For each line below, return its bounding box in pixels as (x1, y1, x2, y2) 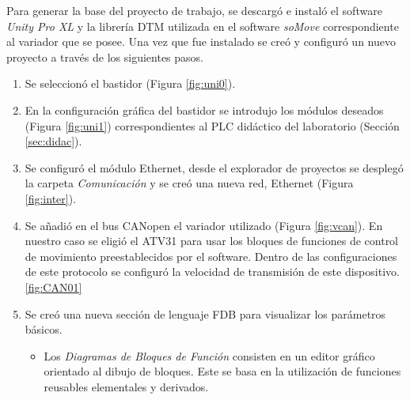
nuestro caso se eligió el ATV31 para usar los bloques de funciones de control (25, 232, 399, 249)
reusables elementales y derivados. (44, 378, 209, 394)
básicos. (25, 321, 63, 338)
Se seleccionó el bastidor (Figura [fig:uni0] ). (25, 75, 236, 92)
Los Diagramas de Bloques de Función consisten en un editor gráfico (44, 347, 375, 364)
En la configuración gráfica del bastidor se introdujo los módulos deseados (25, 101, 384, 118)
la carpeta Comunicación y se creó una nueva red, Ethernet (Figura (25, 175, 354, 191)
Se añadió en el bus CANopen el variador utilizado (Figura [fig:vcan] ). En (25, 217, 383, 233)
